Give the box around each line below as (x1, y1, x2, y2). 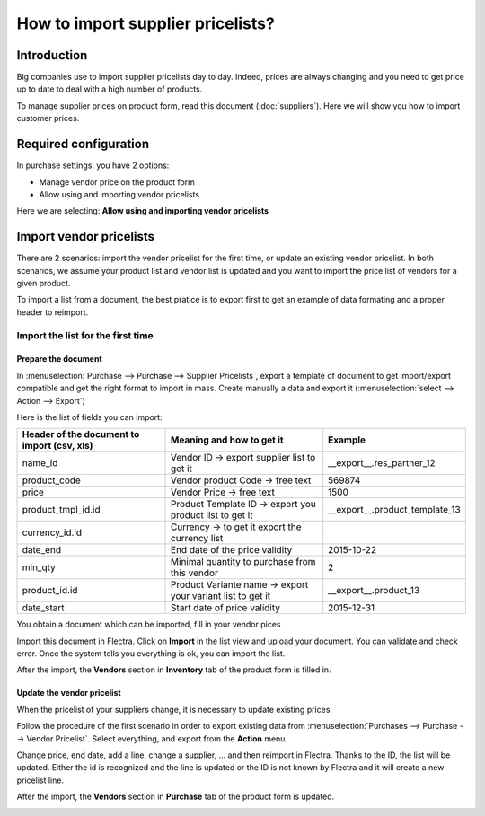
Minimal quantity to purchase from (171, 556, 316, 568)
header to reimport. (16, 306, 89, 318)
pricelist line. (16, 775, 65, 785)
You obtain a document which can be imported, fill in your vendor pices (16, 619, 281, 630)
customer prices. (16, 113, 80, 124)
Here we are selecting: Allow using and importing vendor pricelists (16, 206, 269, 216)
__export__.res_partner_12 (328, 457, 436, 469)
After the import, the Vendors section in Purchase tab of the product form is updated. (16, 791, 335, 803)
